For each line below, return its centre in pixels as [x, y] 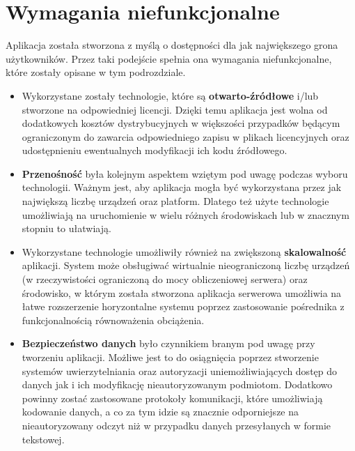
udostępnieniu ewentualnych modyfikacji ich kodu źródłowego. [155, 150]
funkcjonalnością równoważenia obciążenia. [113, 320]
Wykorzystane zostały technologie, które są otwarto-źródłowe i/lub [170, 95]
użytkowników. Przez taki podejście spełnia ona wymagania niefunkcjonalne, [169, 58]
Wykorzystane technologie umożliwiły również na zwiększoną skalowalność [184, 251]
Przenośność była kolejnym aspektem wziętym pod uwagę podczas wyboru [185, 173]
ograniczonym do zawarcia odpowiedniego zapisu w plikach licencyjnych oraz [186, 136]
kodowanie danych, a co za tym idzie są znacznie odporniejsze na [160, 412]
